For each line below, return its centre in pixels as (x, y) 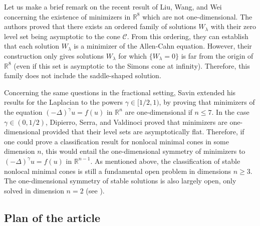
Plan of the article (52, 217)
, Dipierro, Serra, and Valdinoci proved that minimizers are (137, 122)
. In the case (230, 111)
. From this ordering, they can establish (188, 36)
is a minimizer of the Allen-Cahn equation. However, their (163, 46)
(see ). (95, 190)
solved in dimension (34, 190)
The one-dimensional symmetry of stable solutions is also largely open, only (120, 181)
